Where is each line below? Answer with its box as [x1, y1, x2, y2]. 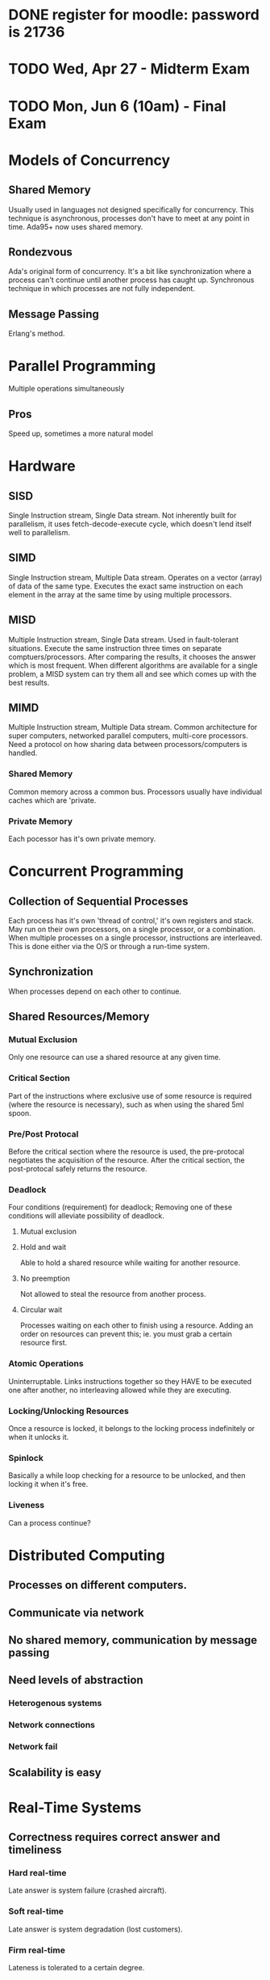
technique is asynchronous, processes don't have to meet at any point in [8, 213, 250, 223]
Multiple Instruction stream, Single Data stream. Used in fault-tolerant [8, 635, 239, 644]
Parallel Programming [8, 357, 156, 375]
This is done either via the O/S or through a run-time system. [8, 941, 210, 951]
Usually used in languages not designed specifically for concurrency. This [8, 205, 255, 214]
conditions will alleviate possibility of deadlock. [8, 1211, 165, 1221]
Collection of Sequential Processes [8, 894, 189, 908]
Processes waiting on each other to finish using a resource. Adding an [19, 1320, 254, 1331]
